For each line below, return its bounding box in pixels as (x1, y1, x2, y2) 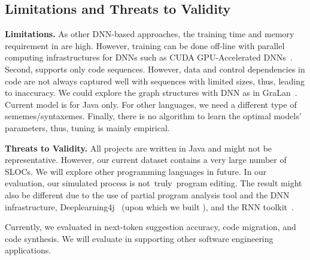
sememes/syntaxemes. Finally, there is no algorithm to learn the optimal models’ (5, 110, 302, 122)
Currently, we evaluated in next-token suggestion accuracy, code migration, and (5, 220, 296, 233)
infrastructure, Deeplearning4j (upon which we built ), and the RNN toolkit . (5, 200, 294, 213)
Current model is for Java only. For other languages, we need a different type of (5, 98, 297, 110)
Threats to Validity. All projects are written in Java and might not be (5, 141, 272, 154)
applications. (5, 244, 51, 256)
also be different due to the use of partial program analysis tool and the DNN (5, 188, 290, 201)
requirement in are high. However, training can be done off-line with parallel (5, 39, 285, 52)
